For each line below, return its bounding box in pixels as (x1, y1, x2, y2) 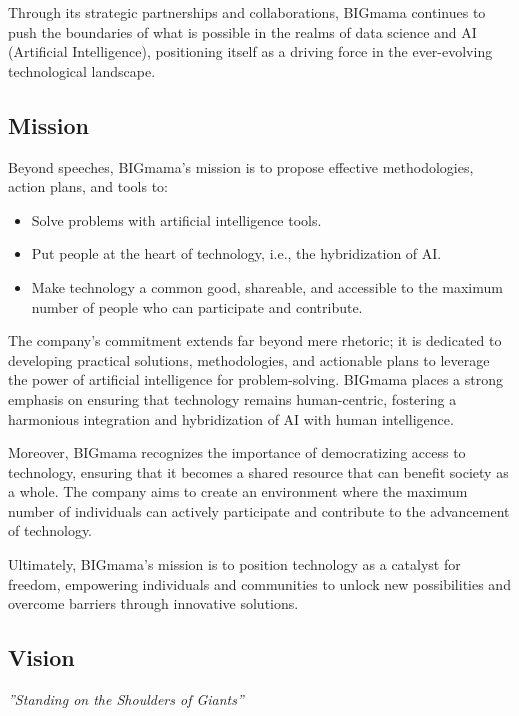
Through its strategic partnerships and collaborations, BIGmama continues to (8, 2, 486, 22)
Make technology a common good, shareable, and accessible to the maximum (31, 276, 503, 297)
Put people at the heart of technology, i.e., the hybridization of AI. (31, 243, 442, 264)
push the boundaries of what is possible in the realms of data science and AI (8, 21, 477, 42)
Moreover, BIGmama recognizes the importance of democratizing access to (8, 442, 466, 463)
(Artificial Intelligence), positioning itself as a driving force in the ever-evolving (8, 41, 493, 62)
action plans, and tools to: (8, 176, 169, 197)
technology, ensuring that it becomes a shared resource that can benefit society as (8, 461, 509, 482)
